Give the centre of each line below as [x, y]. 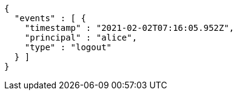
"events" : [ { [50, 18]
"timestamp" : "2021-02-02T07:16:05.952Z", [129, 28]
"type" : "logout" [68, 47]
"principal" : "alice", [81, 38]
